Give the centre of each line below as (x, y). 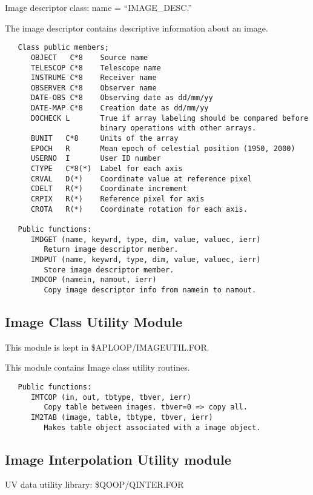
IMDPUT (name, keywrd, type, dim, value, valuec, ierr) (146, 259)
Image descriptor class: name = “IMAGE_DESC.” (98, 7)
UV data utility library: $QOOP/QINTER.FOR (94, 484)
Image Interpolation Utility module (118, 459)
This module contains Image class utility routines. (97, 367)
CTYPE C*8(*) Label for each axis (107, 169)
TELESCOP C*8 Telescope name (96, 68)
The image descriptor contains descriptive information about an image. (137, 28)
